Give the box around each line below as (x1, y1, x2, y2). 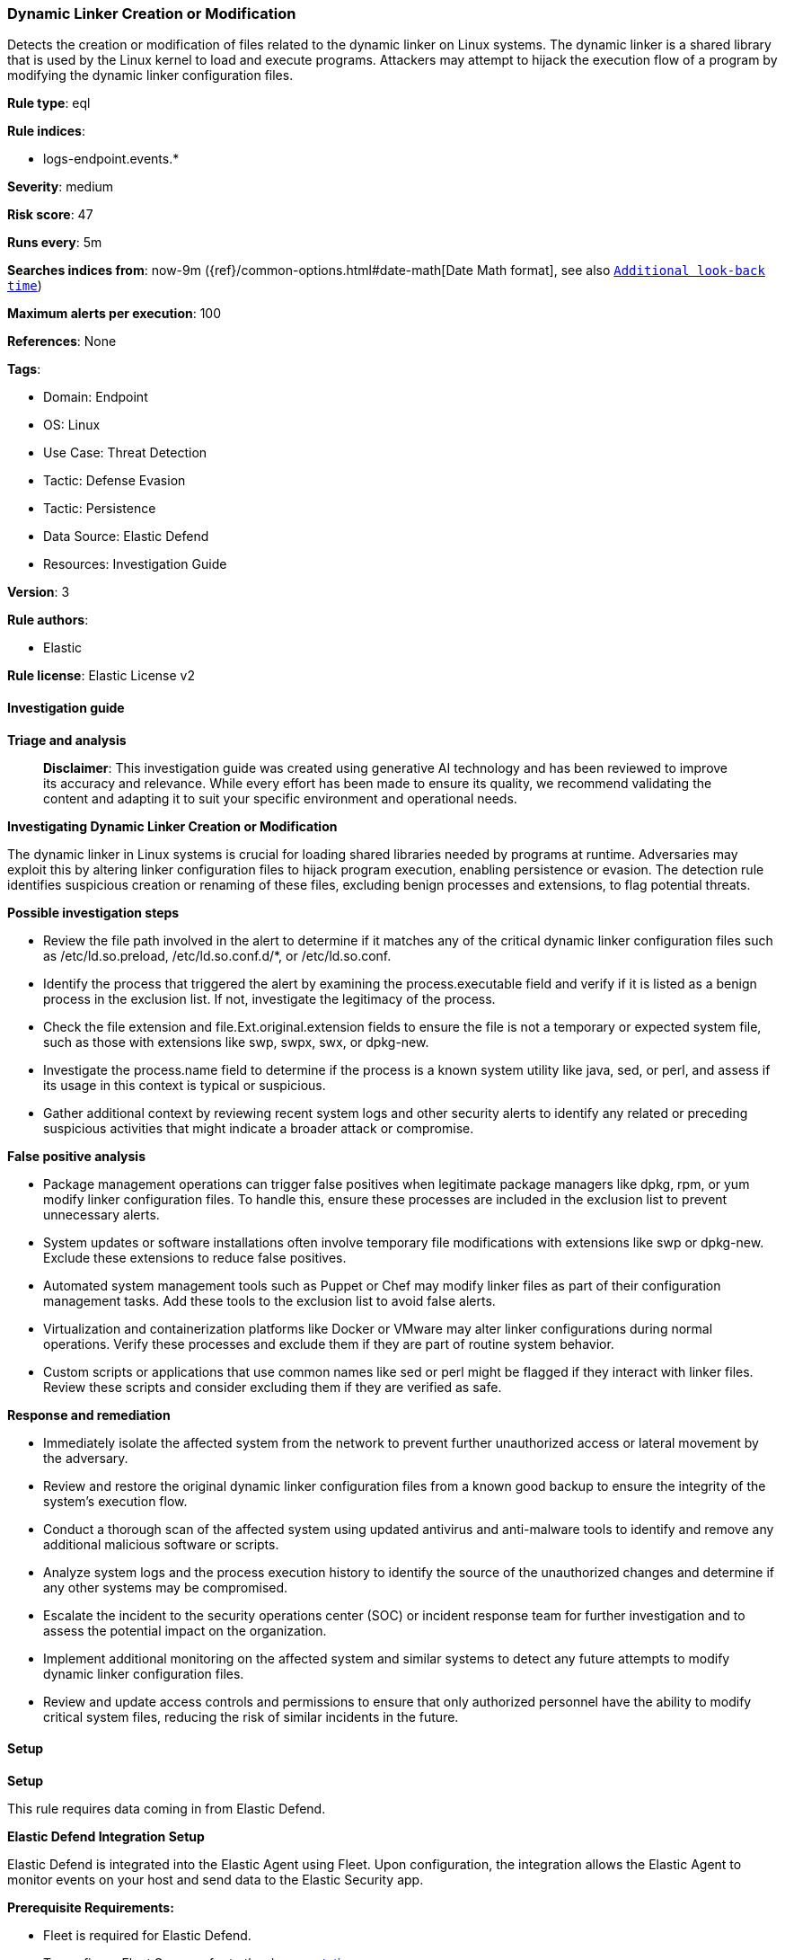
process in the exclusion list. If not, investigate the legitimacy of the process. (43, 990, 496, 1007)
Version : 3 (7, 584, 70, 600)
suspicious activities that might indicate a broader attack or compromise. (43, 1120, 474, 1136)
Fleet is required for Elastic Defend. (43, 1927, 251, 1943)
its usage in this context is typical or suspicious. (43, 1077, 326, 1093)
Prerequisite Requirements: (7, 1899, 174, 1915)
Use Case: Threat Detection (43, 445, 207, 461)
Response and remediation (7, 1406, 171, 1423)
